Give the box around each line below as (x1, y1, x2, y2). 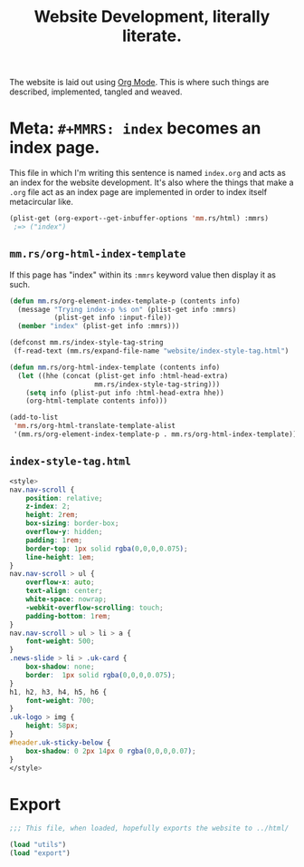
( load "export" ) (9, 849, 71, 858)
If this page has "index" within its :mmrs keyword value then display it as (9, 269, 276, 280)
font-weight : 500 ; (25, 637, 95, 646)
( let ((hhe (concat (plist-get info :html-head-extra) (17, 371, 229, 380)
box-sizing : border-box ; (25, 519, 119, 528)
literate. (121, 25, 183, 46)
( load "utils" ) (9, 841, 67, 850)
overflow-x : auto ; (25, 578, 95, 587)
